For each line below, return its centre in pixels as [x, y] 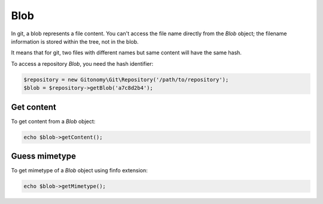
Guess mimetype [43, 156]
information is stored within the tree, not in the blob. [75, 41]
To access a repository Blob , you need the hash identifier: [82, 63]
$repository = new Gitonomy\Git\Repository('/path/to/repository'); [126, 80]
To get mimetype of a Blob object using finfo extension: [79, 170]
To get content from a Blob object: [53, 121]
